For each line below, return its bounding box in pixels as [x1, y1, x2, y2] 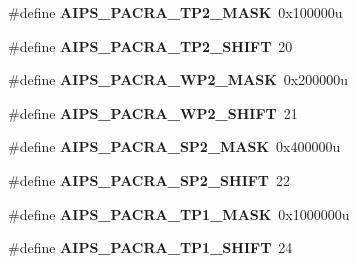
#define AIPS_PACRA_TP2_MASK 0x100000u [8, 2, 343, 22]
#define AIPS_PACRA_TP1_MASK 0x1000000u [8, 203, 350, 224]
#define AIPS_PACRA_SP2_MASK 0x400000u [8, 136, 341, 157]
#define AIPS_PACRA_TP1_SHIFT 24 [8, 237, 293, 258]
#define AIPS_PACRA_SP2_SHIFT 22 [8, 169, 291, 190]
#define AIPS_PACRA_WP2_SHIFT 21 [8, 102, 298, 123]
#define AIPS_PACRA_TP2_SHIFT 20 [8, 35, 293, 56]
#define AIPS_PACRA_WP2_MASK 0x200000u [8, 69, 348, 90]
